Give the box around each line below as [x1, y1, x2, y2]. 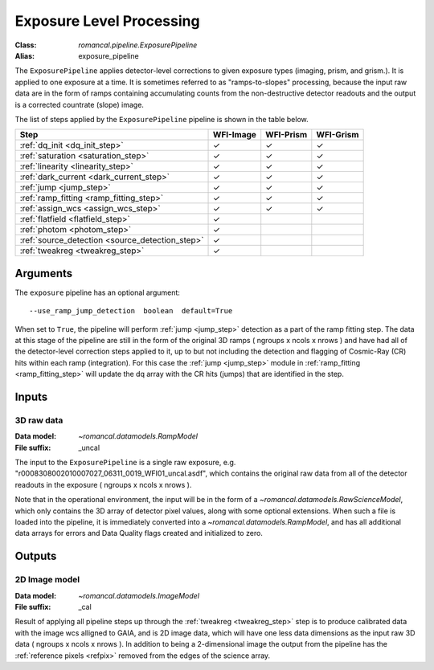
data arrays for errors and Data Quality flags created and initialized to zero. [14, 529, 263, 538]
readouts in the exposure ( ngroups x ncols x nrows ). [14, 480, 192, 489]
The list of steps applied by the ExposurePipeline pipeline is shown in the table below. [14, 114, 309, 124]
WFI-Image [213, 129, 257, 141]
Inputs [14, 390, 48, 403]
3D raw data [14, 415, 63, 426]
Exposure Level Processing [14, 12, 200, 30]
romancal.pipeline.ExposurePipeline [78, 40, 198, 50]
